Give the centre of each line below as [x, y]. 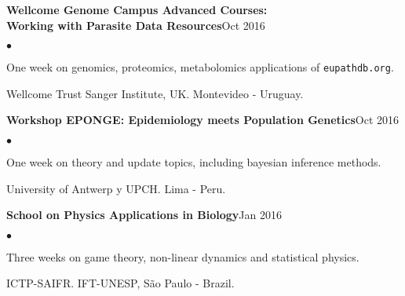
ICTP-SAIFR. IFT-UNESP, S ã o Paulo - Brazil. [120, 283]
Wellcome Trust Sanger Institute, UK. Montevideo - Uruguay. [155, 93]
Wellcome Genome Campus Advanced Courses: [137, 9]
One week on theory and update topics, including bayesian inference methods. [194, 162]
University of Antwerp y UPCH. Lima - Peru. [116, 188]
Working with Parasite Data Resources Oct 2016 [136, 25]
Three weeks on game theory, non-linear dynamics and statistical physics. [183, 256]
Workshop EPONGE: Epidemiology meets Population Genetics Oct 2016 [202, 120]
